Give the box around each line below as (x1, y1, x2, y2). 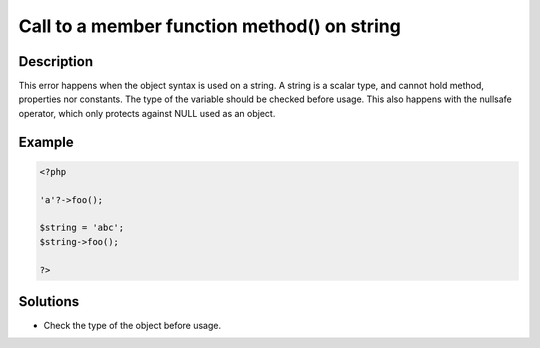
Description (18, 53, 94, 70)
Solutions (18, 293, 80, 310)
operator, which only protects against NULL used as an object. (18, 107, 276, 119)
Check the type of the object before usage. (43, 320, 222, 332)
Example (18, 133, 74, 150)
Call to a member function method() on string (18, 15, 402, 37)
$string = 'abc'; (39, 222, 125, 234)
